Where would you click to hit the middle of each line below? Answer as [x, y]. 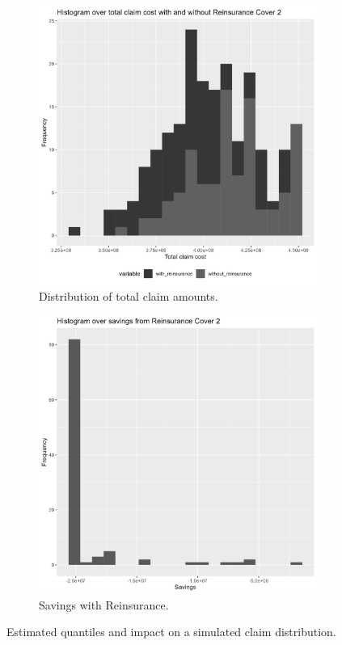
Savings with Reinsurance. [104, 604]
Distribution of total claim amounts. [129, 295]
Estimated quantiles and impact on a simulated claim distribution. [171, 632]
